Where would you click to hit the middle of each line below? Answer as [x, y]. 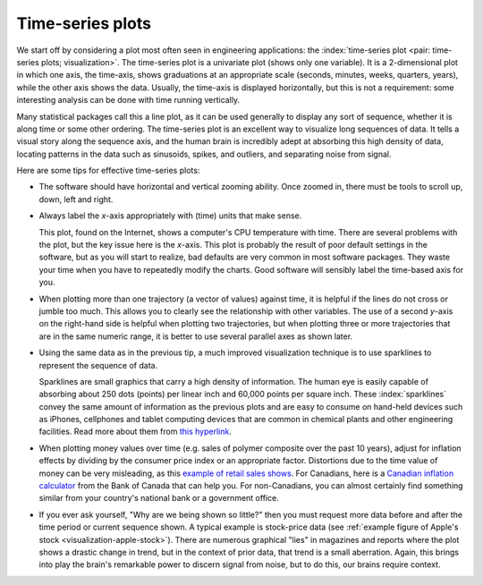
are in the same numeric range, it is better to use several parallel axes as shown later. [196, 336]
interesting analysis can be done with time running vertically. [128, 100]
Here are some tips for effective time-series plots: [108, 171]
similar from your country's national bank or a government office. [159, 498]
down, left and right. [76, 199]
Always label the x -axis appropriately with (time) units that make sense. [170, 216]
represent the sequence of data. [98, 365]
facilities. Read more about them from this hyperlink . [135, 432]
